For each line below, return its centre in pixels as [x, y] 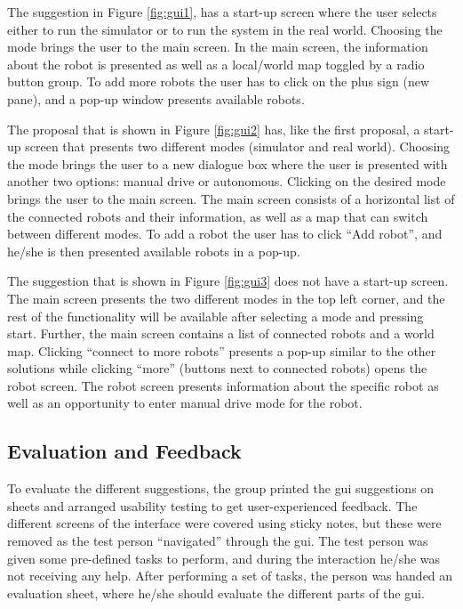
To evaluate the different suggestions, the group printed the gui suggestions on [221, 488]
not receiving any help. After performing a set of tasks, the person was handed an [230, 576]
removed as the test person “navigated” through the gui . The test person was [218, 541]
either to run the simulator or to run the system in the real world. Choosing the [225, 29]
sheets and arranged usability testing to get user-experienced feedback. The [212, 505]
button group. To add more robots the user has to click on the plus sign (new [218, 81]
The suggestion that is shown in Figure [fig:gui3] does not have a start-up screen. [228, 281]
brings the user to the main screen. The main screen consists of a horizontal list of [231, 198]
